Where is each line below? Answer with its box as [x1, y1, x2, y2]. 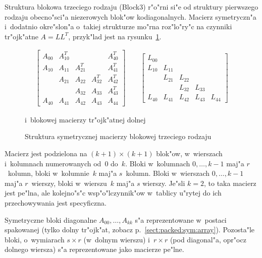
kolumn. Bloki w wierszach [126, 168, 209, 178]
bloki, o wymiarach [5, 234, 65, 244]
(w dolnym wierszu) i [83, 234, 150, 244]
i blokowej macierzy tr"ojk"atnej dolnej [25, 114, 146, 124]
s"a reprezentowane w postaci [135, 214, 227, 225]
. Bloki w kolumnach [125, 158, 190, 168]
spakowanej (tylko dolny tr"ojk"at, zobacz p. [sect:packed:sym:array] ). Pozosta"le [5, 224, 255, 235]
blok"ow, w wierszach [156, 148, 223, 159]
